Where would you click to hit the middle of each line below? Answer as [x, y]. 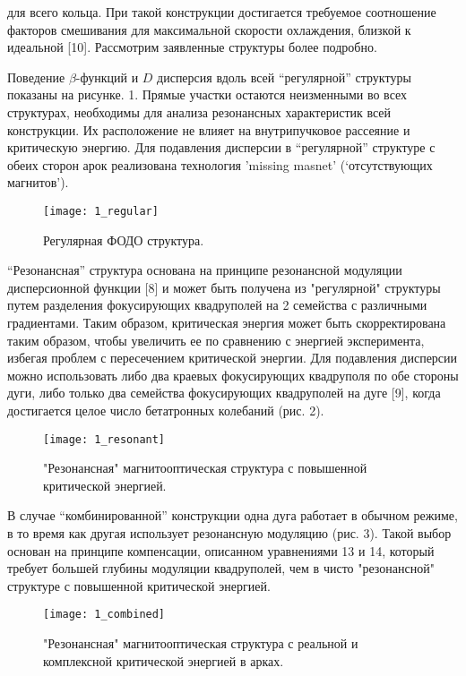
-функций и [107, 77]
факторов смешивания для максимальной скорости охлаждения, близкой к [209, 29]
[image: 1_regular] [101, 211]
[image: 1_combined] [104, 615]
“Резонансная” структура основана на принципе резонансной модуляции [205, 270]
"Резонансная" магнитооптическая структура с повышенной [205, 468]
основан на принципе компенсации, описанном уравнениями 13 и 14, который [221, 550]
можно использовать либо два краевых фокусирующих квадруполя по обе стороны [233, 375]
